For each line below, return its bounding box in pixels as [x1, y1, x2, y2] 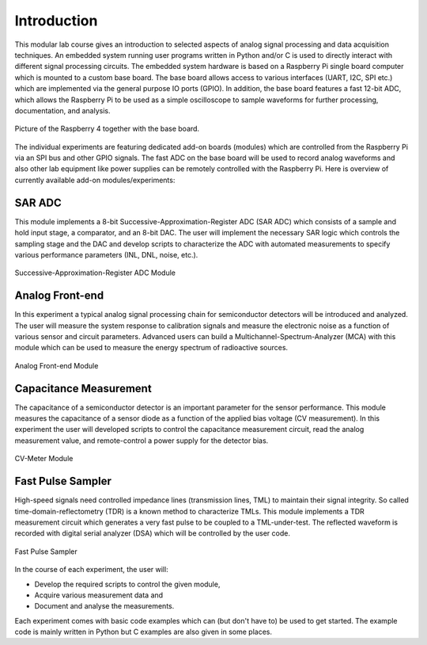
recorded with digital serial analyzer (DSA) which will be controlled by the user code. [14, 529, 290, 538]
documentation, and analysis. [14, 105, 111, 115]
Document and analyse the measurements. [34, 601, 175, 611]
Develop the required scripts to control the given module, [34, 579, 221, 589]
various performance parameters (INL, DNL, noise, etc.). [14, 250, 198, 259]
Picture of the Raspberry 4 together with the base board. [14, 124, 200, 134]
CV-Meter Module [14, 454, 74, 464]
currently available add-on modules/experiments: [14, 175, 176, 185]
